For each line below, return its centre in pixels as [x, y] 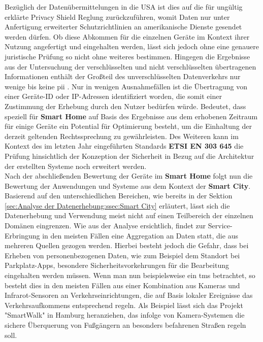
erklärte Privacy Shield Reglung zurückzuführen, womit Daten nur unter [117, 16]
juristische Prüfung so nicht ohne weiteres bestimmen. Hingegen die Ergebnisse [127, 56]
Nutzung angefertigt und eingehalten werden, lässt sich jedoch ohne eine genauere [132, 46]
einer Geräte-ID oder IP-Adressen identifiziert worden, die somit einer [113, 96]
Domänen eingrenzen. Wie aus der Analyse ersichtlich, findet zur [105, 226]
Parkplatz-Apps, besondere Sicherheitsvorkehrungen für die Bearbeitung [117, 265]
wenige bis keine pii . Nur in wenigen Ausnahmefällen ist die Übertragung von [126, 86]
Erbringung [22, 235]
